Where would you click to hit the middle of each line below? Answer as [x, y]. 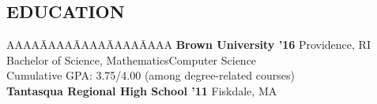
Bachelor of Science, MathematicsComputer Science [132, 59]
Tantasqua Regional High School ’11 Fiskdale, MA [142, 90]
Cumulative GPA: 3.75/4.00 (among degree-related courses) [151, 75]
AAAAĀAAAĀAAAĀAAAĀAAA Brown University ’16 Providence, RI [188, 45]
